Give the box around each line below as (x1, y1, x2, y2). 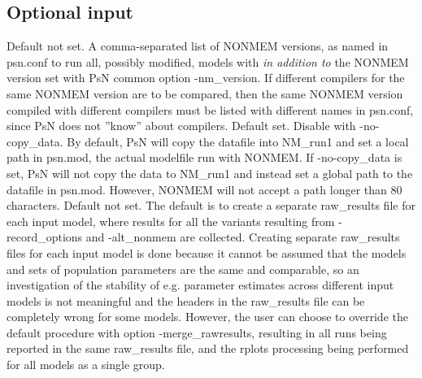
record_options (7, 228, 83, 245)
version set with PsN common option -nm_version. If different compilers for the (7, 69, 405, 86)
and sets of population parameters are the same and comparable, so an (7, 260, 359, 277)
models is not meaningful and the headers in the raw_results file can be (7, 292, 365, 309)
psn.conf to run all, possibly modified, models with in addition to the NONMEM (7, 53, 409, 70)
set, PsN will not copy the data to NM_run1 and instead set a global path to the (7, 164, 413, 181)
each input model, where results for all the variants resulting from (7, 212, 335, 229)
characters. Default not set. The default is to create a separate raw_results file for (7, 197, 415, 214)
